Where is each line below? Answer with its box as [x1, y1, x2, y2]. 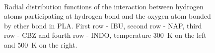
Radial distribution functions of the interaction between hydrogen [4, 1, 204, 11]
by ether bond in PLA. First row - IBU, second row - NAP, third [4, 20, 202, 30]
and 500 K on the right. [4, 39, 77, 50]
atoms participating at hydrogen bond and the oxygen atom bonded [4, 11, 211, 21]
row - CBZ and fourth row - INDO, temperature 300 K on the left [4, 30, 207, 40]
